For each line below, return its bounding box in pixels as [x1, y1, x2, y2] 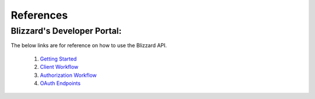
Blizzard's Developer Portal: [10, 26, 122, 36]
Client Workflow [40, 63, 79, 70]
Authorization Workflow [40, 72, 97, 79]
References [10, 9, 68, 22]
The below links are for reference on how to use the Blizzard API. [10, 42, 167, 49]
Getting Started [40, 55, 77, 62]
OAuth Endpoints [40, 79, 81, 87]
